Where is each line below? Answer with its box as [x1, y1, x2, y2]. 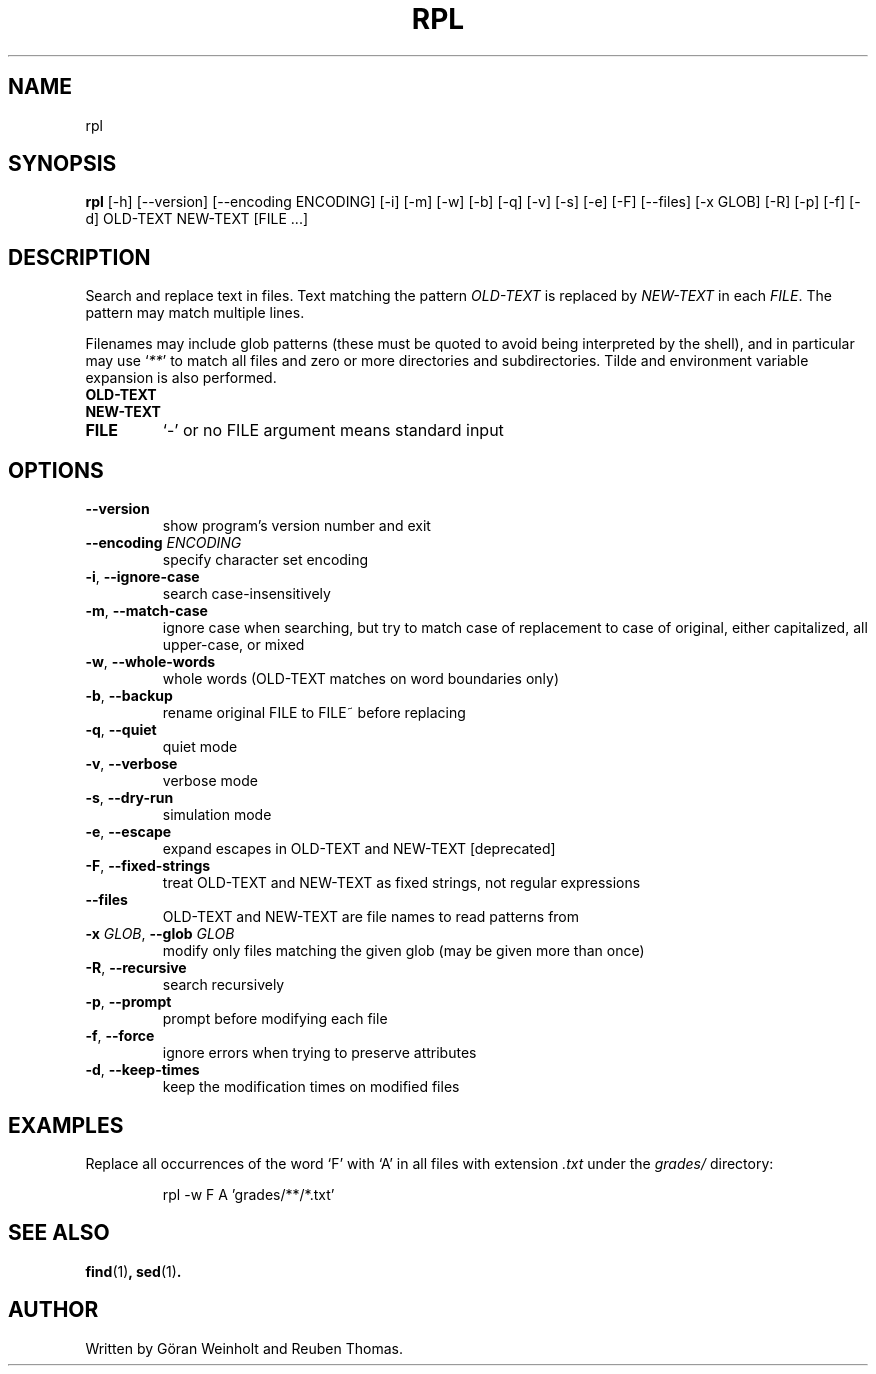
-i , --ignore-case [85, 568, 200, 586]
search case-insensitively [162, 585, 331, 603]
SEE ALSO [8, 1220, 110, 1246]
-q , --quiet [85, 721, 157, 739]
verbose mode [162, 772, 258, 790]
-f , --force [85, 1027, 155, 1045]
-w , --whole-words [85, 653, 216, 671]
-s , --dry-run [85, 789, 174, 807]
